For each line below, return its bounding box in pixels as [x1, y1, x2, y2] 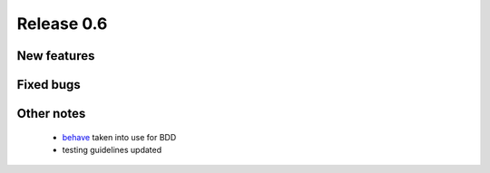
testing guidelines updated [62, 144, 162, 155]
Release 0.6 [16, 14, 108, 34]
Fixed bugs [16, 77, 81, 92]
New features [16, 48, 95, 63]
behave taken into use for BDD [62, 131, 177, 142]
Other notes [16, 106, 86, 121]
